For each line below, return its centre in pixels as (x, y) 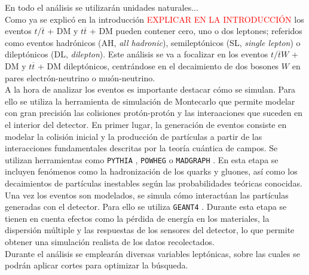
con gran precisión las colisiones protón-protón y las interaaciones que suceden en (154, 113)
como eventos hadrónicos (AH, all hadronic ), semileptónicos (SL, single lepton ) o (153, 42)
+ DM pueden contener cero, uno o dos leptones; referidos (196, 31)
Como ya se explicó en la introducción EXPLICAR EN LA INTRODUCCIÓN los (154, 19)
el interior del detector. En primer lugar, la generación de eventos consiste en (146, 124)
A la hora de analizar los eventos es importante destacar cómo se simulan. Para (150, 89)
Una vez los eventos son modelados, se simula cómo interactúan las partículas (147, 195)
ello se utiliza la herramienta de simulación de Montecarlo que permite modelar (150, 101)
